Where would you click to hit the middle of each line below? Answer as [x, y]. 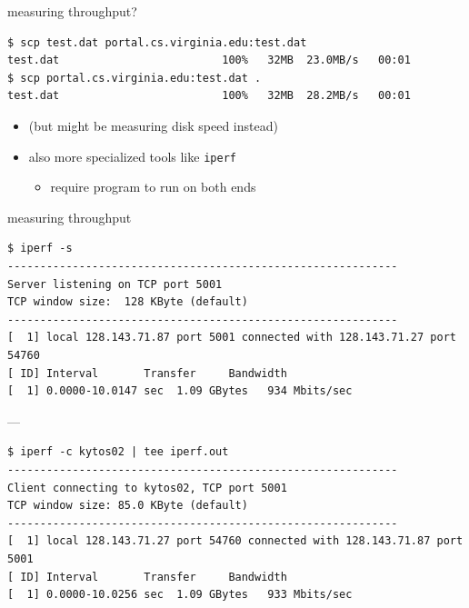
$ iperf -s [40, 249]
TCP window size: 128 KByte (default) [128, 302]
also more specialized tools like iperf [132, 156]
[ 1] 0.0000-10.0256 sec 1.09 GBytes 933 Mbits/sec [180, 595]
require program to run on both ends [153, 187]
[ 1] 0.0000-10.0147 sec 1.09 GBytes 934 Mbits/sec [180, 391]
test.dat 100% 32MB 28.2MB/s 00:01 [209, 96]
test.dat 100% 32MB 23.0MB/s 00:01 [209, 60]
